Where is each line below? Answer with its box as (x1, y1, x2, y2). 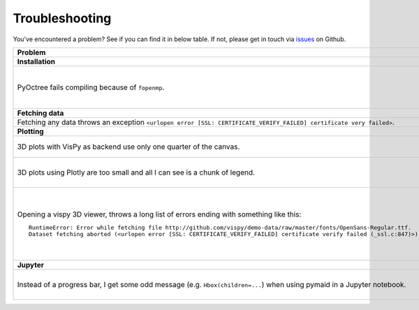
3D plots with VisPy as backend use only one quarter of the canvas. (17, 142, 240, 152)
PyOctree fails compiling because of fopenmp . (17, 82, 165, 92)
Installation (17, 57, 56, 66)
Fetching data (17, 108, 64, 118)
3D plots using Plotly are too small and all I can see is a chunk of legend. (17, 168, 255, 177)
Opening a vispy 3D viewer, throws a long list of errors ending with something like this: (17, 209, 302, 219)
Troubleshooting (13, 10, 112, 26)
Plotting (17, 126, 45, 136)
